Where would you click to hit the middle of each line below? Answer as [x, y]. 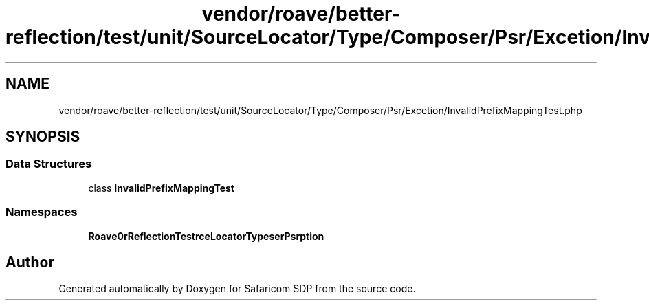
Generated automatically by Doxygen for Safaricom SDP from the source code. [237, 289]
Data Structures [49, 164]
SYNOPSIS [43, 137]
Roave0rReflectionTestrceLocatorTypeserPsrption [206, 236]
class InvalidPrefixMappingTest [161, 188]
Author [30, 262]
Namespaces [42, 212]
